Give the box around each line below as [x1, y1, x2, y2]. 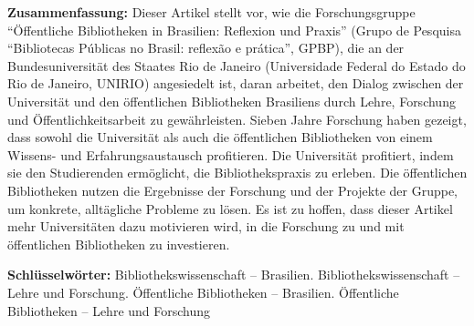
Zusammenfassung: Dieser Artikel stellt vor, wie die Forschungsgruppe [7, 3, 416, 21]
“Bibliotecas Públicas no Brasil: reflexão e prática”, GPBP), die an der [7, 38, 405, 57]
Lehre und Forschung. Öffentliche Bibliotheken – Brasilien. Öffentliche [7, 282, 399, 301]
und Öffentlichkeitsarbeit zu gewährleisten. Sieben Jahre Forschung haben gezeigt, [7, 109, 467, 128]
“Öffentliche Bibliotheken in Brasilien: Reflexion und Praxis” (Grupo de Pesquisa [7, 20, 461, 39]
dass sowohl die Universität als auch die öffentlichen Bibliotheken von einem [7, 127, 433, 147]
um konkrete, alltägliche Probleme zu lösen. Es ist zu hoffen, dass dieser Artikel [7, 199, 453, 218]
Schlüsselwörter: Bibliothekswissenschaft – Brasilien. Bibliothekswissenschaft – [7, 265, 460, 284]
